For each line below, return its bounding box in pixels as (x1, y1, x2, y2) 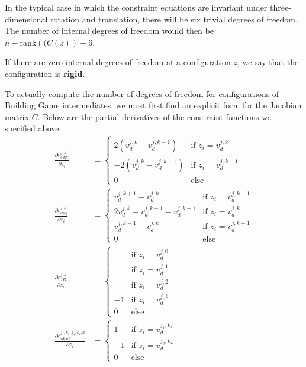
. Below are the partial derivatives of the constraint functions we (37, 110, 272, 123)
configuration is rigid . (5, 67, 85, 79)
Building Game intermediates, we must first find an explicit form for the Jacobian (5, 99, 302, 111)
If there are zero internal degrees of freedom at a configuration (5, 56, 231, 68)
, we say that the (237, 56, 299, 68)
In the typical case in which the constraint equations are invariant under (5, 1, 268, 13)
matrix (5, 110, 29, 123)
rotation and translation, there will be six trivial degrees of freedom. (50, 12, 298, 25)
